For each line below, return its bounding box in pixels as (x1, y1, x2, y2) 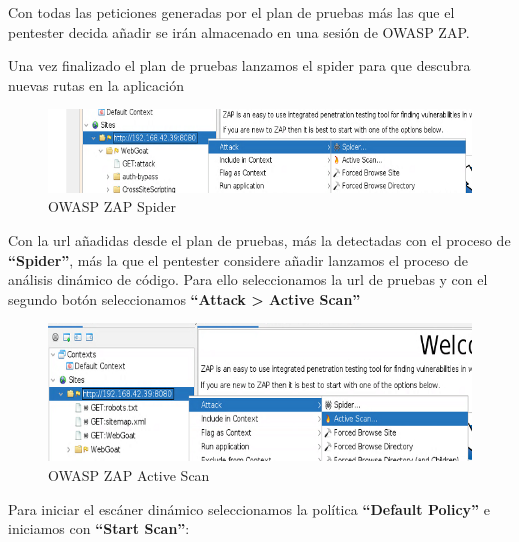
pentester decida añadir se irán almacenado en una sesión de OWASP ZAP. (8, 21, 470, 42)
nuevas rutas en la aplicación (8, 74, 184, 95)
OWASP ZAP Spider (48, 196, 177, 217)
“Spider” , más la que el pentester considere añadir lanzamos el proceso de (8, 249, 469, 270)
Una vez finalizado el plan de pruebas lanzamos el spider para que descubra (8, 55, 471, 76)
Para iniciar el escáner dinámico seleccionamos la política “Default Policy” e (8, 498, 490, 519)
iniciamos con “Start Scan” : (8, 518, 190, 539)
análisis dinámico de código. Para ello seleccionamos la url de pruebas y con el (8, 269, 488, 290)
